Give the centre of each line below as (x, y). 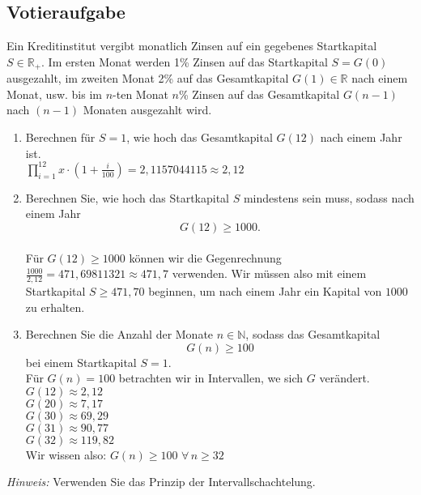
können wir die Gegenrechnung (205, 257)
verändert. (344, 378)
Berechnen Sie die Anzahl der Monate (119, 334)
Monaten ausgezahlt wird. (147, 110)
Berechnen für (60, 137)
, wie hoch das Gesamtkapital (200, 137)
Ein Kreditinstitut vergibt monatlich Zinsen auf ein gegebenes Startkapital (192, 46)
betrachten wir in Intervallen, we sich (211, 378)
